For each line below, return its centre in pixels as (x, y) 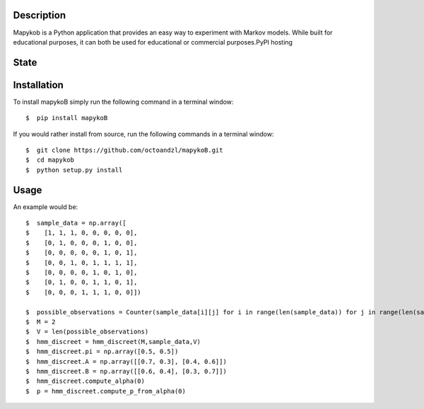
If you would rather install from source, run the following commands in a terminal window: (143, 134)
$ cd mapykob (50, 160)
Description (40, 15)
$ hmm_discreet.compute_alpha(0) (85, 381)
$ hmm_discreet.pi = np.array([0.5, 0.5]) (102, 352)
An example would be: (46, 207)
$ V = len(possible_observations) (87, 332)
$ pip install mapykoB (67, 118)
